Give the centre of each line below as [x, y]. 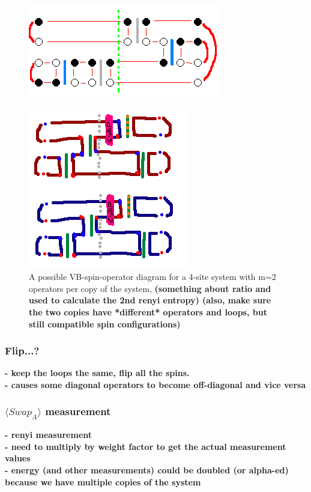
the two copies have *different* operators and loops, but [148, 311]
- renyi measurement [49, 435]
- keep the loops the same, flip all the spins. [97, 373]
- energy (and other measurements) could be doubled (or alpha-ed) [147, 469]
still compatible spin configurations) [105, 323]
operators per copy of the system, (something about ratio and [150, 288]
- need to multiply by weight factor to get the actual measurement [146, 446]
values [18, 458]
